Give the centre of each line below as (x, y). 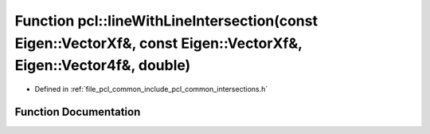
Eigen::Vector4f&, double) (103, 66)
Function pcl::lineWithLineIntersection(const (166, 21)
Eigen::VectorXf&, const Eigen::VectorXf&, (158, 43)
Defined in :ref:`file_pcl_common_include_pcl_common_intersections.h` (151, 89)
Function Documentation (78, 112)
